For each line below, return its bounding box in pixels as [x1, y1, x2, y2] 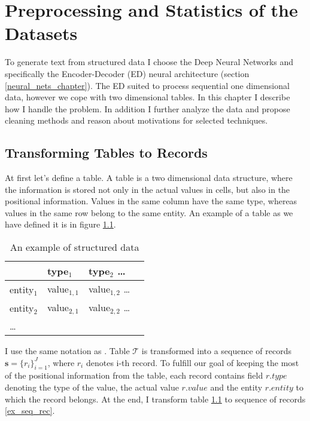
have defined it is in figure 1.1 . [5, 218, 116, 231]
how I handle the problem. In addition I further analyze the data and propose [5, 102, 290, 115]
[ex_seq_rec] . [5, 404, 55, 417]
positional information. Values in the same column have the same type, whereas [5, 195, 297, 207]
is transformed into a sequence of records [141, 344, 291, 357]
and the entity [210, 380, 263, 393]
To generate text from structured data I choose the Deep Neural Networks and [5, 56, 294, 68]
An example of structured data [10, 240, 139, 254]
